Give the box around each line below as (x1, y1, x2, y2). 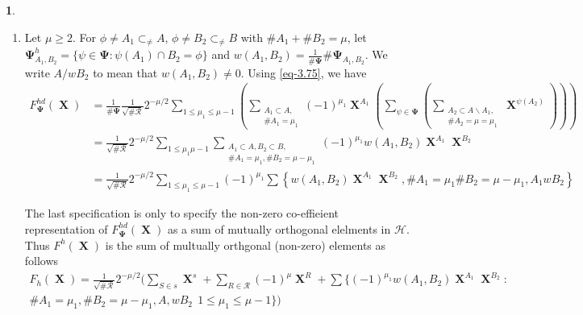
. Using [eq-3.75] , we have (240, 64, 367, 81)
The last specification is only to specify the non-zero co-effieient (24, 205, 339, 222)
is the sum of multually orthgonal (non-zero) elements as (105, 236, 386, 253)
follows (24, 252, 59, 269)
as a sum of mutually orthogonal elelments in (167, 220, 391, 237)
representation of (24, 220, 108, 237)
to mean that (93, 64, 158, 81)
